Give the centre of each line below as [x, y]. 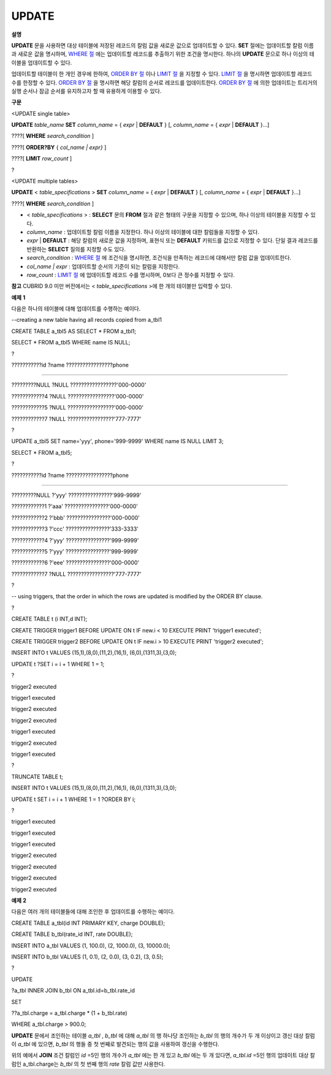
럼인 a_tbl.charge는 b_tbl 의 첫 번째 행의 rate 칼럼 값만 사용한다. [88, 1064]
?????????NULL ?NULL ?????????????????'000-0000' [79, 385]
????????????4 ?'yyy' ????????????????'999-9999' [75, 540]
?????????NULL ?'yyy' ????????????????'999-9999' [76, 495]
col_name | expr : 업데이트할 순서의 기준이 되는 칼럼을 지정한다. [103, 266]
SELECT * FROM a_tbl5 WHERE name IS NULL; [71, 343]
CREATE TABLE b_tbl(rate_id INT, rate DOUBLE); [72, 934]
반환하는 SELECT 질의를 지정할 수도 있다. [76, 249]
